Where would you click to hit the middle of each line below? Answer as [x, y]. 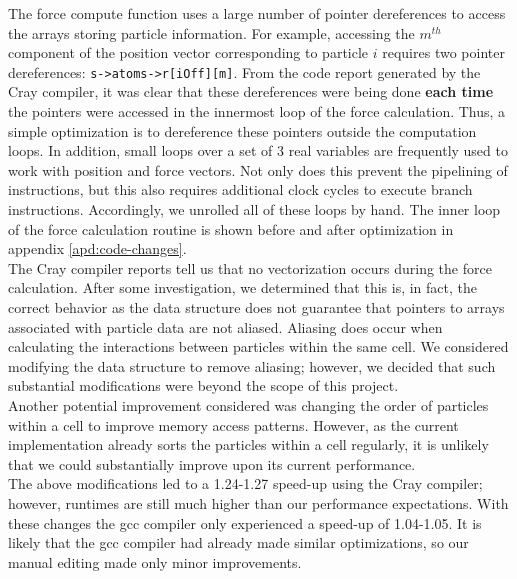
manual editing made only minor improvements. [155, 561]
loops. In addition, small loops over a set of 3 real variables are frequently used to [258, 150]
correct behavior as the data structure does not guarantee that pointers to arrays [256, 306]
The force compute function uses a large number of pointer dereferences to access [257, 13]
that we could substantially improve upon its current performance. [212, 463]
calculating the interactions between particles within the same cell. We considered [258, 346]
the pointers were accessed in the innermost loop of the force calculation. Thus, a [257, 111]
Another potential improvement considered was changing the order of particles [248, 404]
